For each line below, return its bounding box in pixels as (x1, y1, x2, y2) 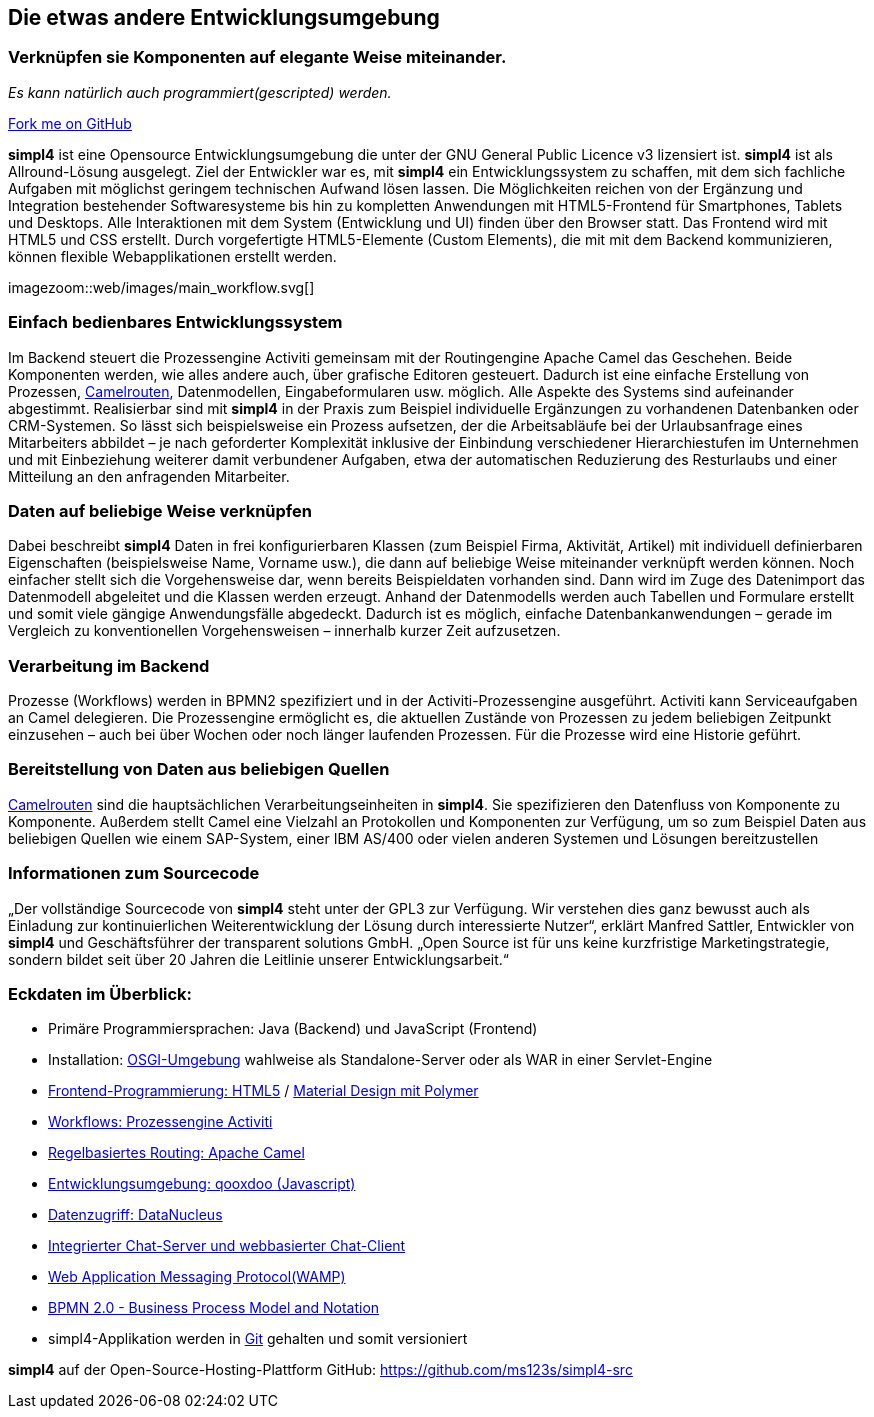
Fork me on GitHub (8, 114, 132, 132)
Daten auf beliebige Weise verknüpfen (8, 500, 312, 521)
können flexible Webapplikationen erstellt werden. (8, 247, 337, 265)
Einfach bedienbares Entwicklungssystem (8, 312, 343, 333)
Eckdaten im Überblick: (8, 983, 193, 1004)
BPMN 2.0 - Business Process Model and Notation (48, 1299, 380, 1317)
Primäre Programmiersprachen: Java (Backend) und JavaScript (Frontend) (48, 1020, 538, 1038)
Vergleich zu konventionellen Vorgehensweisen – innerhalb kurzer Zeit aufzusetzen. (8, 622, 561, 640)
